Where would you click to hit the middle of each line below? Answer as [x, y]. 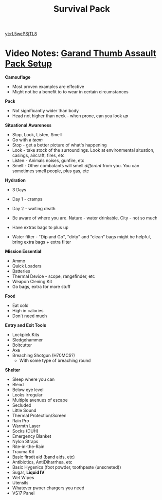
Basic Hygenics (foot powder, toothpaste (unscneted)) [67, 467]
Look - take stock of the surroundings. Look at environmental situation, [83, 150]
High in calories [28, 311]
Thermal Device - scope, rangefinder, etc [54, 276]
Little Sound [24, 411]
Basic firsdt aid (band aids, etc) [44, 457]
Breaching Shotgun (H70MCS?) [44, 356]
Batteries [21, 271]
